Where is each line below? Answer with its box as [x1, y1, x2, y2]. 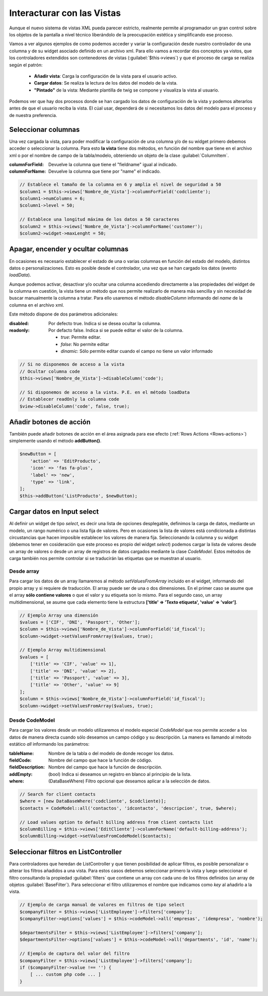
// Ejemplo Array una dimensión [19, 612, 99, 618]
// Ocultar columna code [19, 368, 80, 374]
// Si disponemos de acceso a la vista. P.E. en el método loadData [19, 389, 190, 395]
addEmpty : [9, 771, 33, 777]
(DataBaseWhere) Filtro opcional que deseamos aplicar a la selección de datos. [48, 778, 211, 784]
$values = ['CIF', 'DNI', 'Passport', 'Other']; [19, 619, 140, 625]
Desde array [9, 567, 40, 574]
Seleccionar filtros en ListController [9, 848, 122, 856]
